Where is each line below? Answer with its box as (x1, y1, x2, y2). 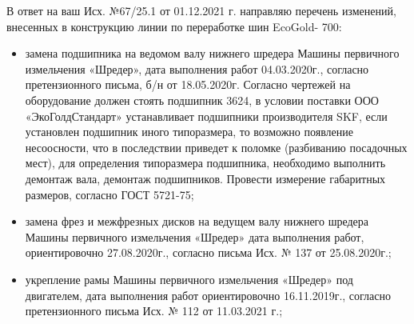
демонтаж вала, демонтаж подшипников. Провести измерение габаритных (25, 170, 386, 186)
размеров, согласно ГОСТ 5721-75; (25, 186, 194, 202)
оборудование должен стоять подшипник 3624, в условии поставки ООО (25, 91, 379, 108)
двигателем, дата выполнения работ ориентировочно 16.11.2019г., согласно (25, 286, 392, 303)
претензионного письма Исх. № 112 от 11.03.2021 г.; (25, 302, 283, 319)
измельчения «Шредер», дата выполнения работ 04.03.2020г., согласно (25, 60, 369, 77)
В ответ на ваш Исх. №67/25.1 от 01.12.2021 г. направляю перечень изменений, (6, 2, 396, 18)
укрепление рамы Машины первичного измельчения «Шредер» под (25, 270, 353, 287)
